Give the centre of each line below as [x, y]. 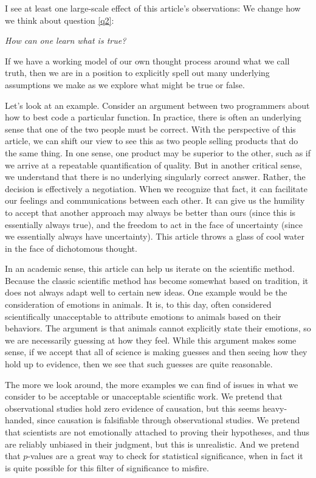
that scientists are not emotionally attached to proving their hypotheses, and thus [157, 432]
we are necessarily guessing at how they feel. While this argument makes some [151, 340]
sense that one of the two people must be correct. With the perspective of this [150, 129]
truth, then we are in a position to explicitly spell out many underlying [137, 73]
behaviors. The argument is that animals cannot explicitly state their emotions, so [158, 328]
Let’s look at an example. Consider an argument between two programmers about [157, 105]
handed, [20, 420]
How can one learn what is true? [66, 40]
